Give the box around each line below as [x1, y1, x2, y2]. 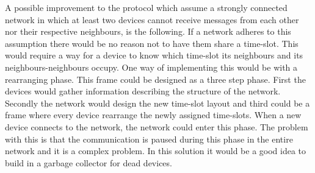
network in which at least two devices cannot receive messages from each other [5, 13, 299, 26]
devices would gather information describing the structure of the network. [5, 85, 281, 97]
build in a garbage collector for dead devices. [5, 156, 172, 169]
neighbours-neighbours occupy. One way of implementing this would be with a [5, 60, 298, 73]
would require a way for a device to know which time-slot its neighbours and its [5, 49, 303, 62]
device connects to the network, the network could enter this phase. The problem [5, 120, 308, 133]
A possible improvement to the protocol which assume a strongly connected [5, 1, 288, 13]
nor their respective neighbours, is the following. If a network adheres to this [5, 25, 291, 38]
